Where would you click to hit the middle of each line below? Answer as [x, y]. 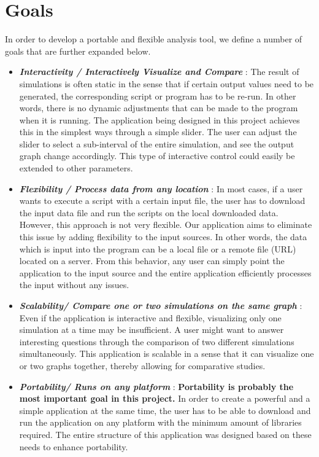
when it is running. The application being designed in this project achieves [159, 119]
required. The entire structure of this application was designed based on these [165, 434]
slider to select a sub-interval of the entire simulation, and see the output [157, 143]
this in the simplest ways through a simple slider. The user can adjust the [158, 132]
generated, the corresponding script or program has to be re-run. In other [158, 96]
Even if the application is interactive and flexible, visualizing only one [150, 317]
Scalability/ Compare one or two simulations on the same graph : [161, 305]
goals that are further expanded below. [78, 51]
